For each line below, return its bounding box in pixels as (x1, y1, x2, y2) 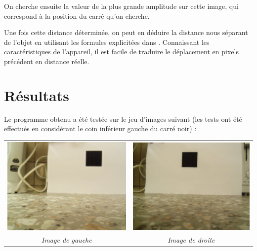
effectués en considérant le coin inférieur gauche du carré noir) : (4, 123, 197, 134)
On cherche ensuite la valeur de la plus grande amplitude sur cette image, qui (4, 1, 239, 11)
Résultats (4, 85, 69, 105)
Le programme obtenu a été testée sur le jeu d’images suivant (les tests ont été (4, 113, 242, 124)
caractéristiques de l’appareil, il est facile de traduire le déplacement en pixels (4, 46, 239, 57)
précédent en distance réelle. (4, 56, 89, 66)
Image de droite (168, 235, 215, 245)
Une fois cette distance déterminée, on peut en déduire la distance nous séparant (4, 27, 248, 37)
